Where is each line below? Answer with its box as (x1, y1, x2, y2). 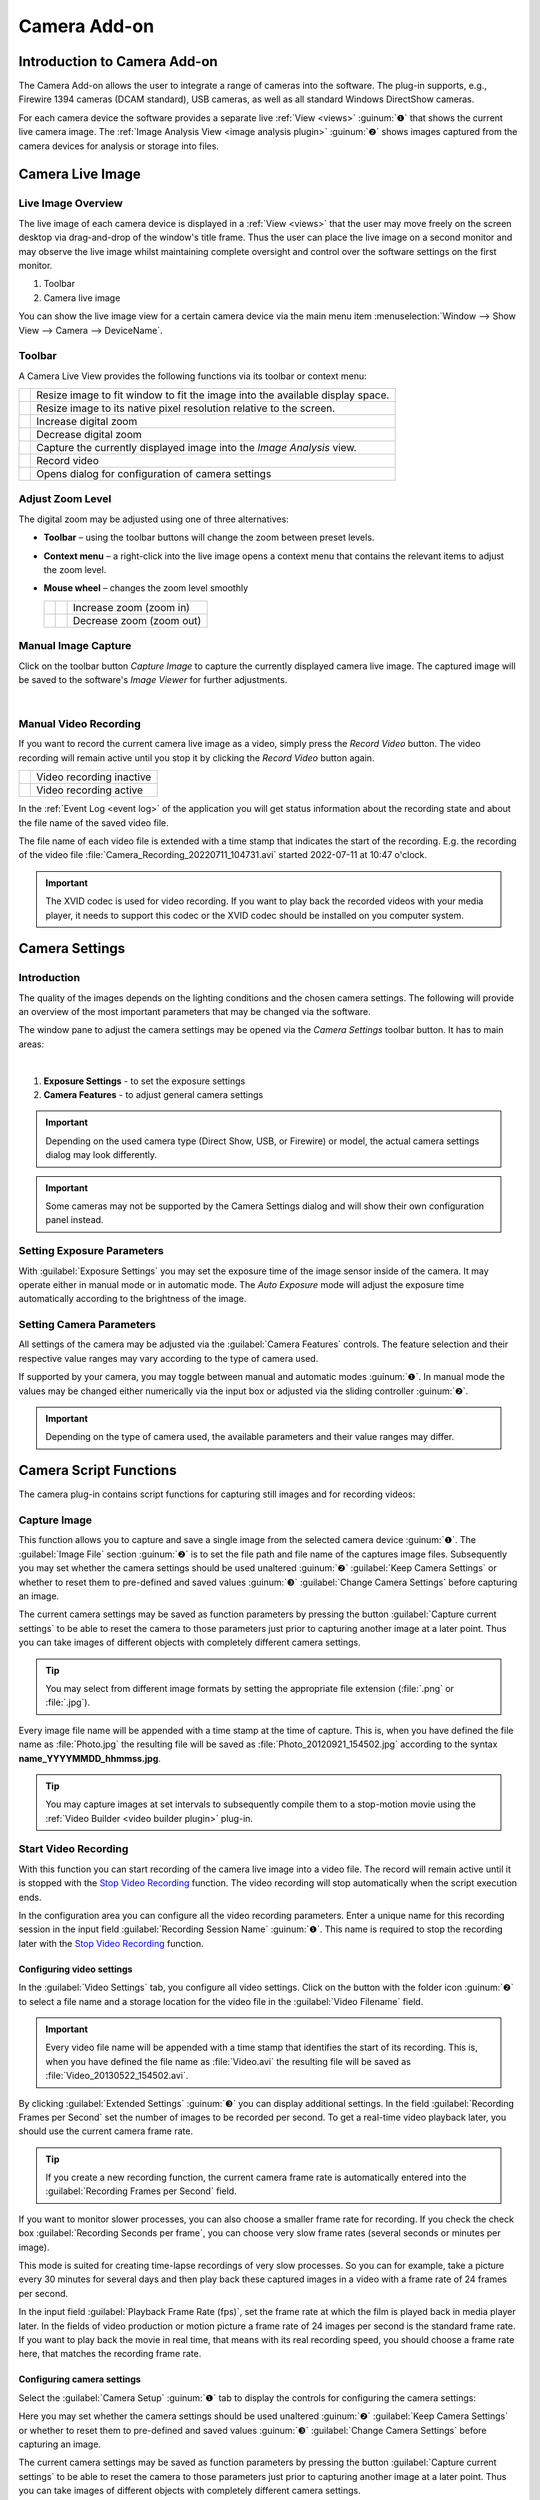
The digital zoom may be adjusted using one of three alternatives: (18, 513, 289, 525)
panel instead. (45, 1214, 104, 1226)
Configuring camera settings (18, 2373, 142, 2385)
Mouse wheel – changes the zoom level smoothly (43, 582, 249, 594)
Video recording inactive (36, 770, 152, 784)
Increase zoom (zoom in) (72, 600, 190, 614)
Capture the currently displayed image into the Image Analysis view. (36, 441, 357, 455)
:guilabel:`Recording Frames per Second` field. (45, 2185, 237, 2197)
